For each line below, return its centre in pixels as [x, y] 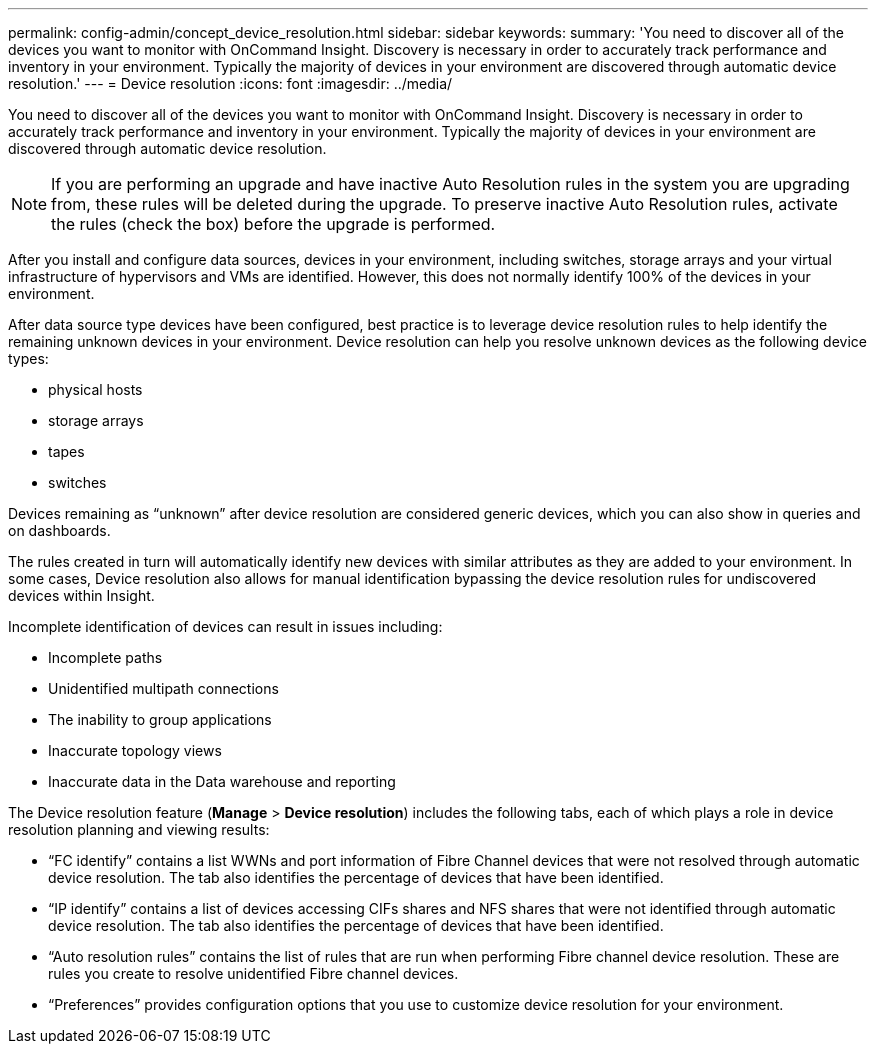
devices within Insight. [81, 595]
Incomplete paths [105, 657]
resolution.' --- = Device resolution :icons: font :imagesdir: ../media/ [230, 83]
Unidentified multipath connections [163, 688]
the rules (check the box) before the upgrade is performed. [273, 224]
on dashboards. [59, 530]
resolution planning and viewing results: [139, 829]
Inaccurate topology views [135, 750]
